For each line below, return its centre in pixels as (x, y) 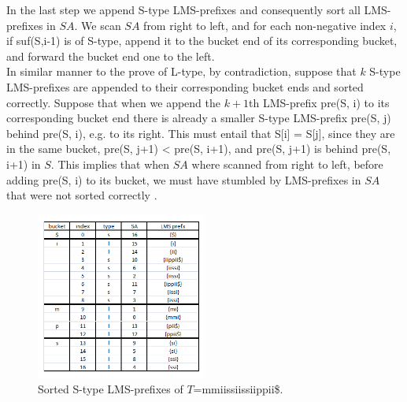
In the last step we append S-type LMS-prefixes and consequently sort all (183, 9)
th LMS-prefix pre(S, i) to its (319, 102)
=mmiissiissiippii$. (238, 389)
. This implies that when (110, 164)
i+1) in (24, 164)
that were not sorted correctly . (82, 195)
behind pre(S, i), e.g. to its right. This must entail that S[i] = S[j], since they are (201, 133)
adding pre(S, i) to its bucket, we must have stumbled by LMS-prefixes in (184, 179)
